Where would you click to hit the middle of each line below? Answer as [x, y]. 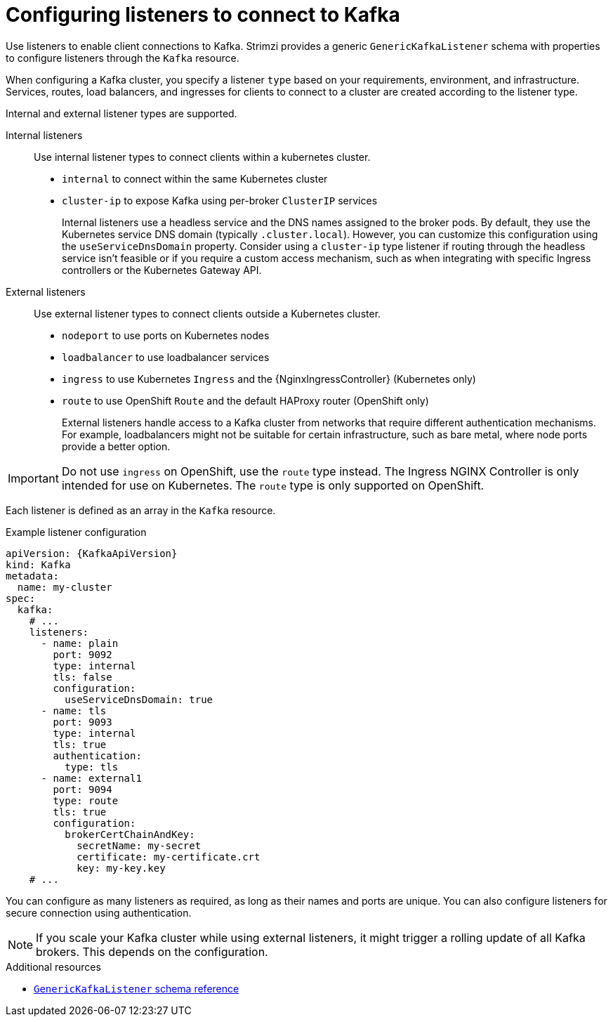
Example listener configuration [76, 532]
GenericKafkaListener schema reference [137, 988]
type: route [86, 800]
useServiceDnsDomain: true [139, 699]
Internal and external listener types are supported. [121, 113]
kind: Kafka [38, 564]
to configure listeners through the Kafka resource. [123, 58]
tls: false [83, 677]
